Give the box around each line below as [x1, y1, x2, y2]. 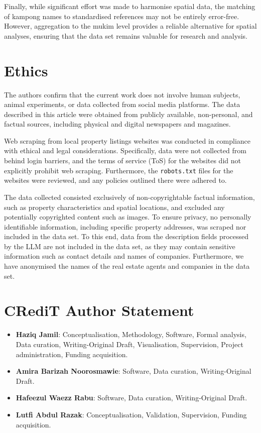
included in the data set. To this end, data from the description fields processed [4, 231, 249, 242]
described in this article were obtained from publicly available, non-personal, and [4, 109, 253, 119]
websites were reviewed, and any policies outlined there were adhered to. [4, 175, 227, 185]
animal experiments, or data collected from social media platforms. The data [4, 99, 240, 110]
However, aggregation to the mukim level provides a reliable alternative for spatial [4, 21, 257, 31]
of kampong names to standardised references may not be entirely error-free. [4, 11, 239, 21]
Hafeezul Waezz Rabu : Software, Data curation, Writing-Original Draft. [16, 392, 247, 403]
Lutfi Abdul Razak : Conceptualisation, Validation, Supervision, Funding [16, 409, 247, 419]
